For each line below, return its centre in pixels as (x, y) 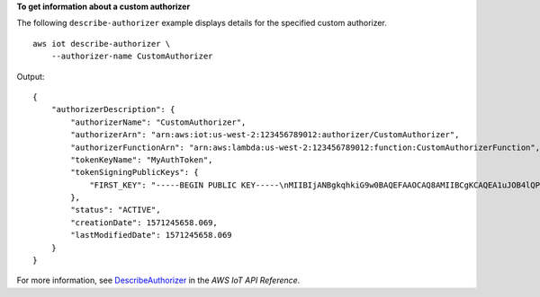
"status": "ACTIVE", (116, 210)
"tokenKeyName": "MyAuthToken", (142, 160)
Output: (31, 76)
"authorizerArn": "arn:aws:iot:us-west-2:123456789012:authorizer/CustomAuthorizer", (265, 135)
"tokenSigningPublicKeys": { (135, 172)
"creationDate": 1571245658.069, (144, 223)
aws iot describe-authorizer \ (102, 44)
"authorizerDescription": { (113, 109)
